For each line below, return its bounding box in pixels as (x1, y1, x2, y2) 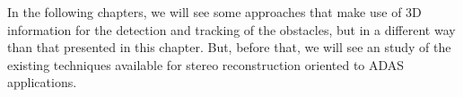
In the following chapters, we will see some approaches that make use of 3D (7, 3, 422, 21)
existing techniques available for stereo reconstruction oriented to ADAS (7, 55, 405, 74)
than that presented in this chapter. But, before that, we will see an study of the (7, 38, 451, 57)
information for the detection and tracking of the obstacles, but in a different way (7, 20, 456, 39)
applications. (7, 73, 77, 92)
